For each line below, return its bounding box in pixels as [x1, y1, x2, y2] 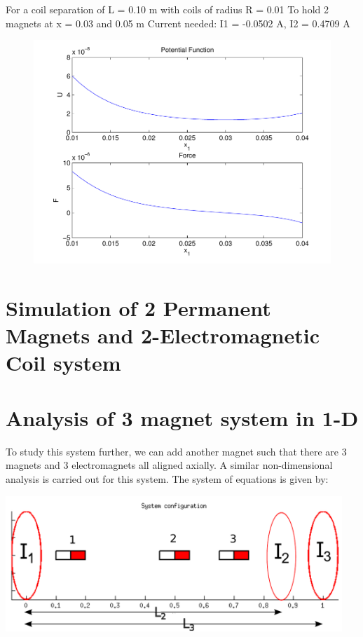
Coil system [6, 348, 121, 377]
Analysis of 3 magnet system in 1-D [6, 403, 359, 432]
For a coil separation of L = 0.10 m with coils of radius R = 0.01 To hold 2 [6, 2, 329, 16]
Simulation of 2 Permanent [6, 294, 271, 322]
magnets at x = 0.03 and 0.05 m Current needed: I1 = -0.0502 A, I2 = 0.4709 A [6, 15, 350, 30]
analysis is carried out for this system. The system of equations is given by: [6, 471, 329, 486]
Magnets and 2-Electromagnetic [6, 321, 320, 350]
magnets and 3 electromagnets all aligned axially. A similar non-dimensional [6, 458, 333, 472]
